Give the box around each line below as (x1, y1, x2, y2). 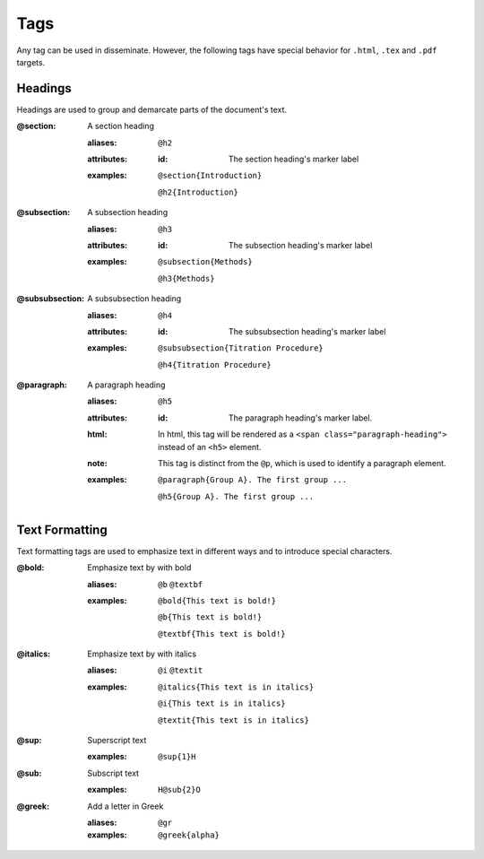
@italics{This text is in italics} (158, 681, 315, 692)
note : (87, 458, 108, 469)
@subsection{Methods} (158, 256, 253, 267)
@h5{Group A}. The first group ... (158, 491, 315, 501)
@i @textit (158, 665, 203, 676)
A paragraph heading (87, 379, 166, 390)
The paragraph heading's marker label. (229, 412, 373, 423)
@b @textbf (158, 579, 203, 589)
